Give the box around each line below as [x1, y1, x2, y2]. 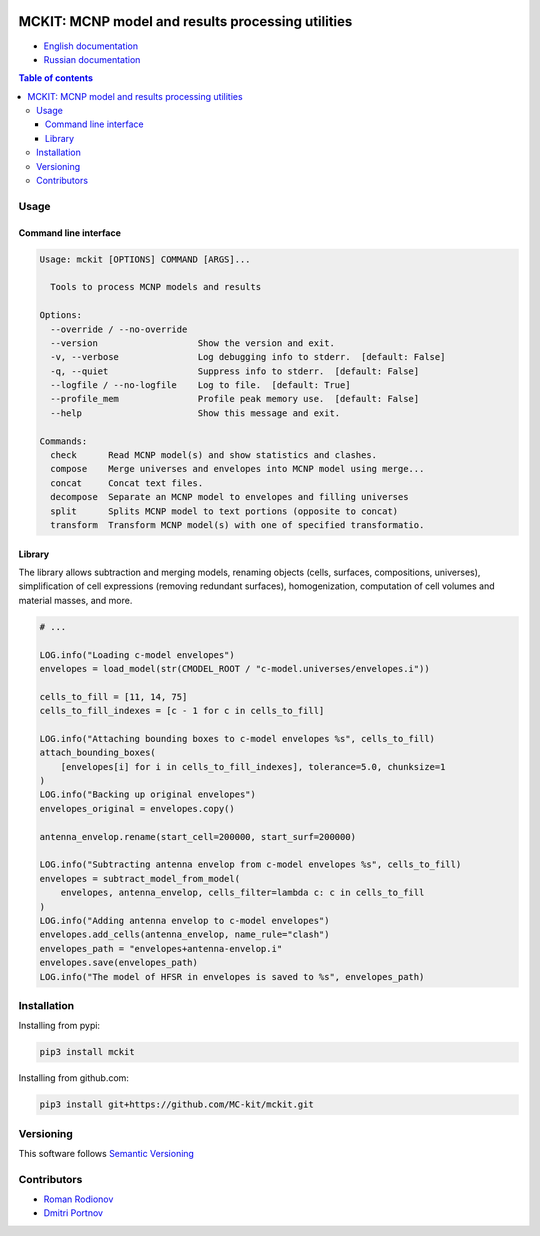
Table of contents [18, 72, 94, 84]
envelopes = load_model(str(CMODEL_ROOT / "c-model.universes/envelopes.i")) [39, 663, 430, 674]
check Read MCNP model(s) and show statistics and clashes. [50, 450, 378, 461]
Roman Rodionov [43, 1193, 114, 1205]
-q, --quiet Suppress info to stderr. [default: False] [50, 365, 420, 377]
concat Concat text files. [50, 477, 204, 489]
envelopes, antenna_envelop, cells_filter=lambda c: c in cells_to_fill [60, 887, 425, 899]
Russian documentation [43, 53, 141, 65]
